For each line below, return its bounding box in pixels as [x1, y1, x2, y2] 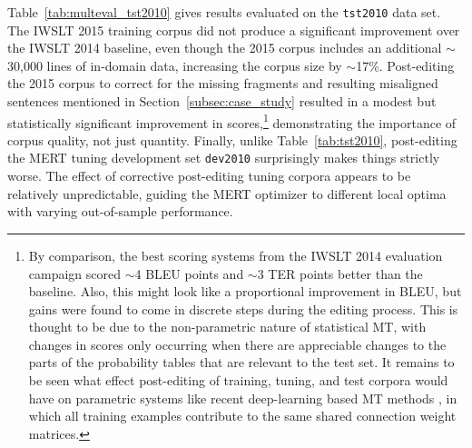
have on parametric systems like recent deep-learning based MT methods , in [28, 388, 457, 407]
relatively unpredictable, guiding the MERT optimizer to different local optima [7, 184, 447, 203]
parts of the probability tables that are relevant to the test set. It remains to [28, 353, 455, 372]
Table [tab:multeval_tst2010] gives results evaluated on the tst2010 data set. [7, 3, 441, 21]
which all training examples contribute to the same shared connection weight [28, 406, 457, 425]
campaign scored [28, 264, 122, 283]
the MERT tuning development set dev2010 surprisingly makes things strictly [7, 148, 440, 167]
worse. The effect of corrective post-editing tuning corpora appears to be [7, 166, 411, 185]
